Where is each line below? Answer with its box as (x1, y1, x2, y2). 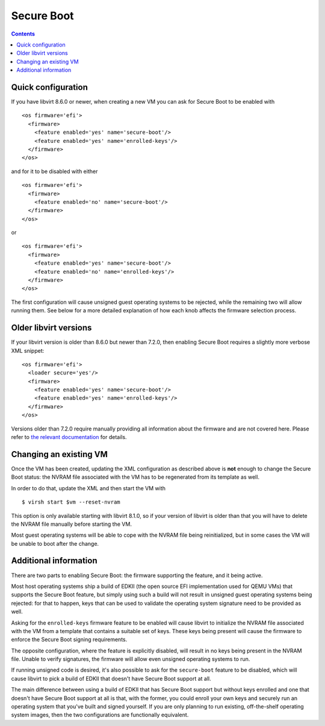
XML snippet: (11, 347, 45, 354)
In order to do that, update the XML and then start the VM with (11, 484, 166, 491)
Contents (11, 30, 36, 37)
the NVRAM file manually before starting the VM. (11, 520, 132, 528)
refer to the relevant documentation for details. (11, 434, 127, 441)
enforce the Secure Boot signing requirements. (11, 636, 128, 643)
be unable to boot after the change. (11, 540, 99, 547)
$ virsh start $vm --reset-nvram (22, 499, 120, 506)
